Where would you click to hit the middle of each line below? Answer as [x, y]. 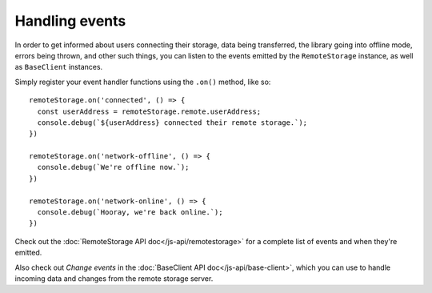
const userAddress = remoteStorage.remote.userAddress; [149, 111]
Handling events [70, 21]
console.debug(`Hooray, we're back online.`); [130, 213]
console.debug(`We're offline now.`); [113, 167]
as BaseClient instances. [59, 67]
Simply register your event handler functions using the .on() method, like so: [143, 82]
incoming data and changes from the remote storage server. [114, 278]
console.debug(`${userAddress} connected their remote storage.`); [172, 122]
